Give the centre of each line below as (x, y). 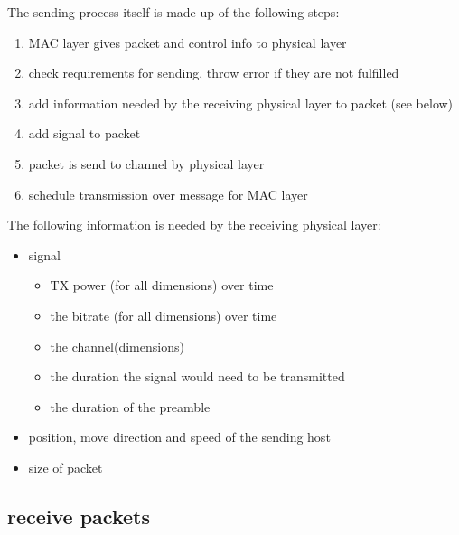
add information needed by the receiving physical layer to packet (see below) (241, 103)
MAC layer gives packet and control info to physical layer (187, 42)
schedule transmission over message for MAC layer (168, 194)
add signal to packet (84, 133)
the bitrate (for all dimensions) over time (164, 315)
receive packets (79, 516)
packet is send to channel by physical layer (146, 163)
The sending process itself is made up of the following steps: (173, 12)
